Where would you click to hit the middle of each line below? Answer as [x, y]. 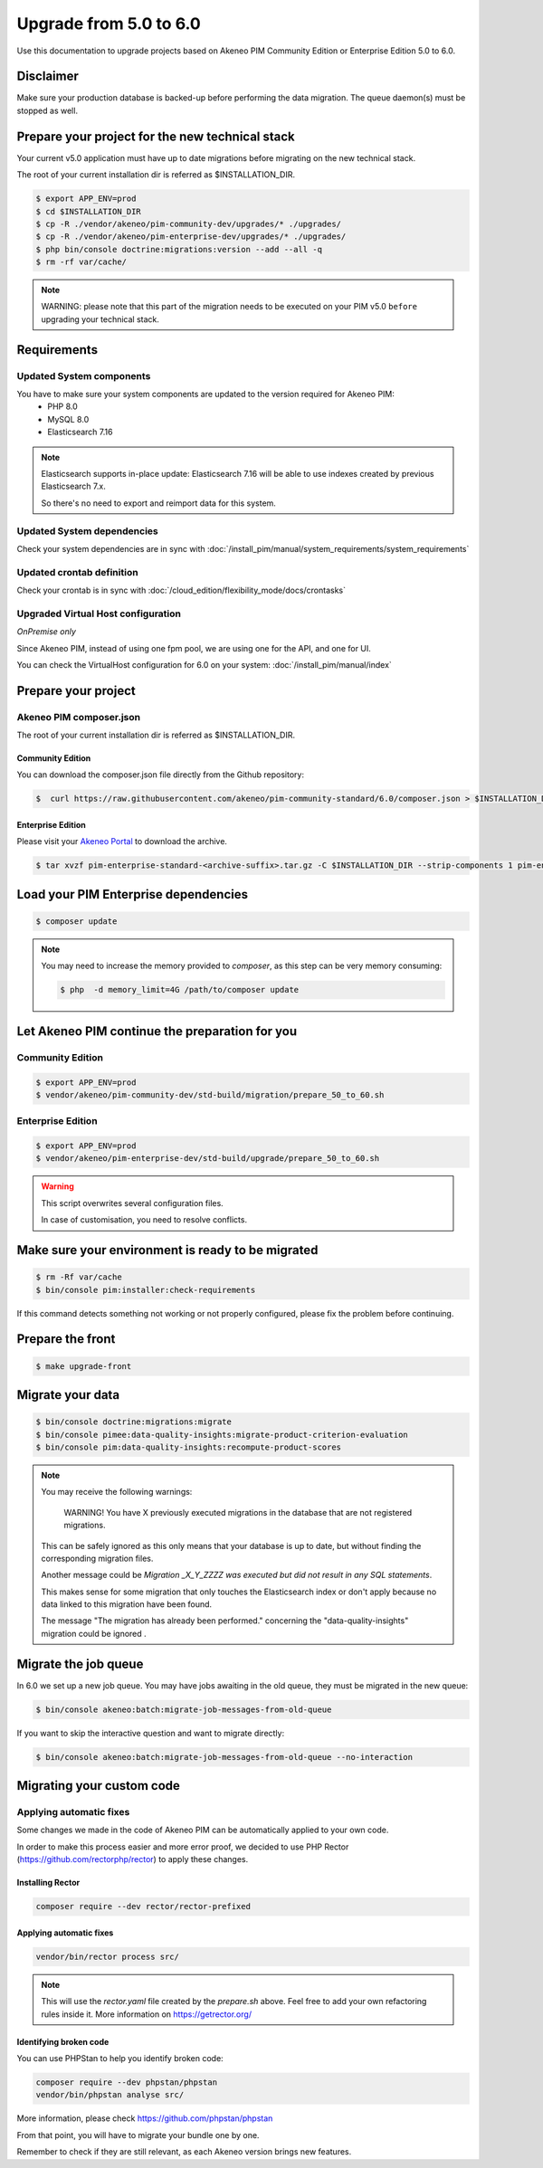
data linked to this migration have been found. [127, 1604]
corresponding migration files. [97, 1558]
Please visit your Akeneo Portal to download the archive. [122, 842]
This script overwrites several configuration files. [132, 1203]
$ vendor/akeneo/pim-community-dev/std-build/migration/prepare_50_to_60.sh [210, 1094]
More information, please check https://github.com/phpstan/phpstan [145, 2118]
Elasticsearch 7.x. [73, 486]
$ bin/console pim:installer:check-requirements [146, 1290]
